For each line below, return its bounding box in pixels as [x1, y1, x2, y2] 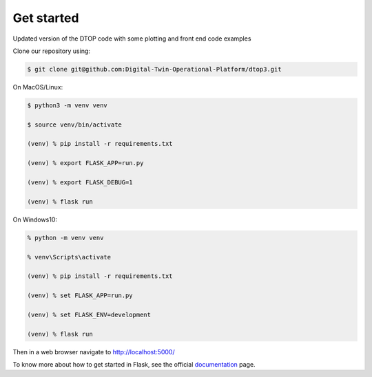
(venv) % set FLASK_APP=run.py [27, 292, 134, 299]
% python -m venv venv [27, 234, 104, 241]
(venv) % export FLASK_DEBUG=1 [27, 179, 134, 186]
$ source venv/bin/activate [27, 120, 122, 129]
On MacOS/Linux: [12, 83, 63, 91]
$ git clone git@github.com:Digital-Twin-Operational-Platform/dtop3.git [27, 65, 282, 73]
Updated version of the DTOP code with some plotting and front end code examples [12, 34, 251, 43]
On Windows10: [12, 215, 58, 224]
